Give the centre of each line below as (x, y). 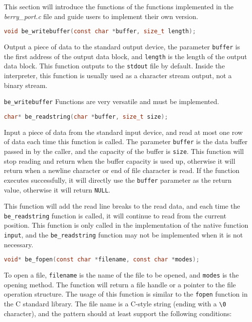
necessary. (19, 244)
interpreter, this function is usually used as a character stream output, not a (118, 75)
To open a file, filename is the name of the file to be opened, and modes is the (121, 275)
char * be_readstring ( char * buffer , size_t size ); (86, 117)
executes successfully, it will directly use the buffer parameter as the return (118, 180)
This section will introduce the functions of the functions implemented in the (119, 6)
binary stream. (26, 85)
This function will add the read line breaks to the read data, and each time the (122, 206)
